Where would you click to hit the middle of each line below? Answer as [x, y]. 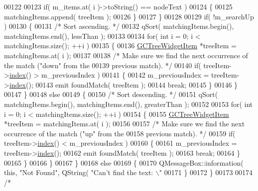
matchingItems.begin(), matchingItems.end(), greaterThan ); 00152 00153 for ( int [129, 104]
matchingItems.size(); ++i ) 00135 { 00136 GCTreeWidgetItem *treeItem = [120, 46]
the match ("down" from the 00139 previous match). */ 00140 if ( [103, 65]
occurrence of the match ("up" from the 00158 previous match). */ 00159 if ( [120, 133]
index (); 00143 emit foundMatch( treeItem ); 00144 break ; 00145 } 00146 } [124, 84]
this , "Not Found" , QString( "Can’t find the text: [79, 172]
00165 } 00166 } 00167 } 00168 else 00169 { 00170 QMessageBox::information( [124, 162]
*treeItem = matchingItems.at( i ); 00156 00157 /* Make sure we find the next [125, 124]
